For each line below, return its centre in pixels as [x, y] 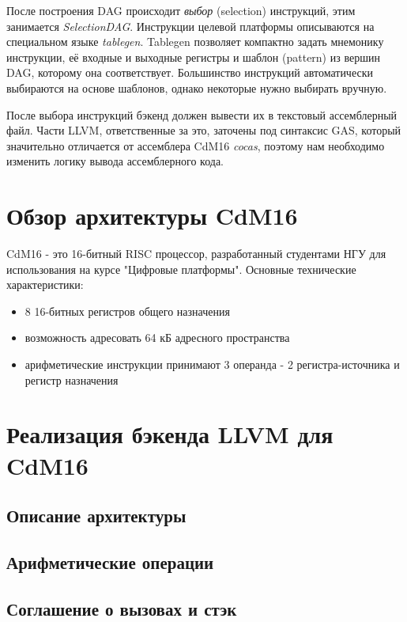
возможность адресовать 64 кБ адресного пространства [157, 338]
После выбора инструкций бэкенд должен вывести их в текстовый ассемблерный [202, 114]
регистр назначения [72, 379]
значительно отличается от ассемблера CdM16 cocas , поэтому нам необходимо [196, 145]
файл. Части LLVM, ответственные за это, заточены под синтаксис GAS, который [204, 130]
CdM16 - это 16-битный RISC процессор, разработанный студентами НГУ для [196, 254]
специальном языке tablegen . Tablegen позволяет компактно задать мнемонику [195, 42]
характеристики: [45, 284]
